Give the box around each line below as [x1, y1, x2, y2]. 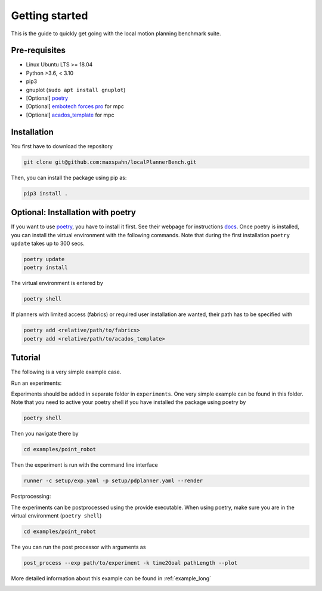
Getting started [11, 9, 88, 22]
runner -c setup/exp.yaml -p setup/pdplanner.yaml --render [23, 477, 203, 484]
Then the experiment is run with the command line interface [11, 461, 158, 468]
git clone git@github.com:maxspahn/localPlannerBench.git [23, 158, 197, 166]
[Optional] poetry [26, 94, 69, 102]
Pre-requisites [11, 45, 66, 56]
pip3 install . [23, 190, 68, 197]
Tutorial [11, 353, 41, 363]
